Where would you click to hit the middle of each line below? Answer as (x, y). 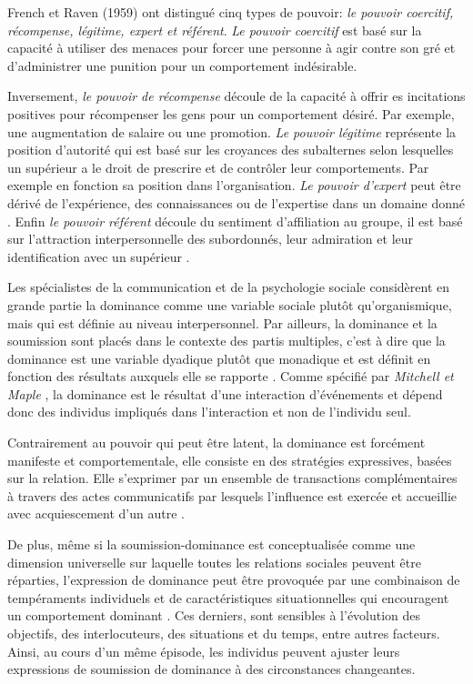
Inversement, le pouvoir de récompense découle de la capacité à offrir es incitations (236, 96)
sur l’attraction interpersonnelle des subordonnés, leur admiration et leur (211, 239)
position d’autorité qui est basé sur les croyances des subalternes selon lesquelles (231, 150)
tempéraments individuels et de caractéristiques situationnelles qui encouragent (228, 597)
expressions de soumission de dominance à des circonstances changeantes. (211, 669)
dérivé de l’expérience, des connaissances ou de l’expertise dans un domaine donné (236, 202)
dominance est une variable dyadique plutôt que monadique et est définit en (219, 358)
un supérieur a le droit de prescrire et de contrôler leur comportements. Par (218, 167)
